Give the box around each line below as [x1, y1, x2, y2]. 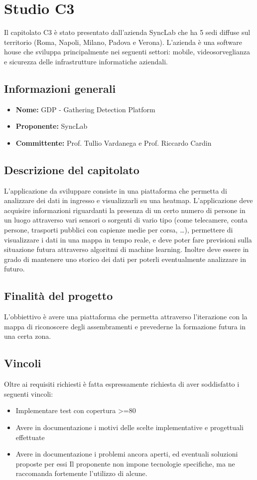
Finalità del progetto [4, 288, 113, 303]
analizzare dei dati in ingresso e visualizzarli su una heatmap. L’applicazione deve [4, 195, 253, 206]
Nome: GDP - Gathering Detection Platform [15, 104, 155, 114]
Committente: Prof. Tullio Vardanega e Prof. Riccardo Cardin [15, 137, 212, 148]
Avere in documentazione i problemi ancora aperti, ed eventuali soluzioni [15, 449, 238, 459]
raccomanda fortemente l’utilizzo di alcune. [15, 468, 147, 479]
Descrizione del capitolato [4, 162, 139, 177]
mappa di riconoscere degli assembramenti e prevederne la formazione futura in [4, 321, 246, 331]
